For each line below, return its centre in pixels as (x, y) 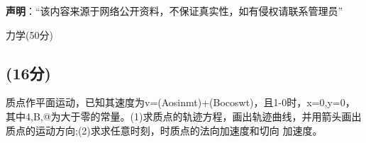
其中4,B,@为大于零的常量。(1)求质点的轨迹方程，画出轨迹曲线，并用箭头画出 (184, 116)
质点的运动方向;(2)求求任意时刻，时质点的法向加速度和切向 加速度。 (164, 130)
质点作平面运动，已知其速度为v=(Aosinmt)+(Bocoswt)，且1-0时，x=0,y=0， (181, 102)
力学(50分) (29, 34)
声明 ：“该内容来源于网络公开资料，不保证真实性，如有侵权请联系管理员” (174, 11)
